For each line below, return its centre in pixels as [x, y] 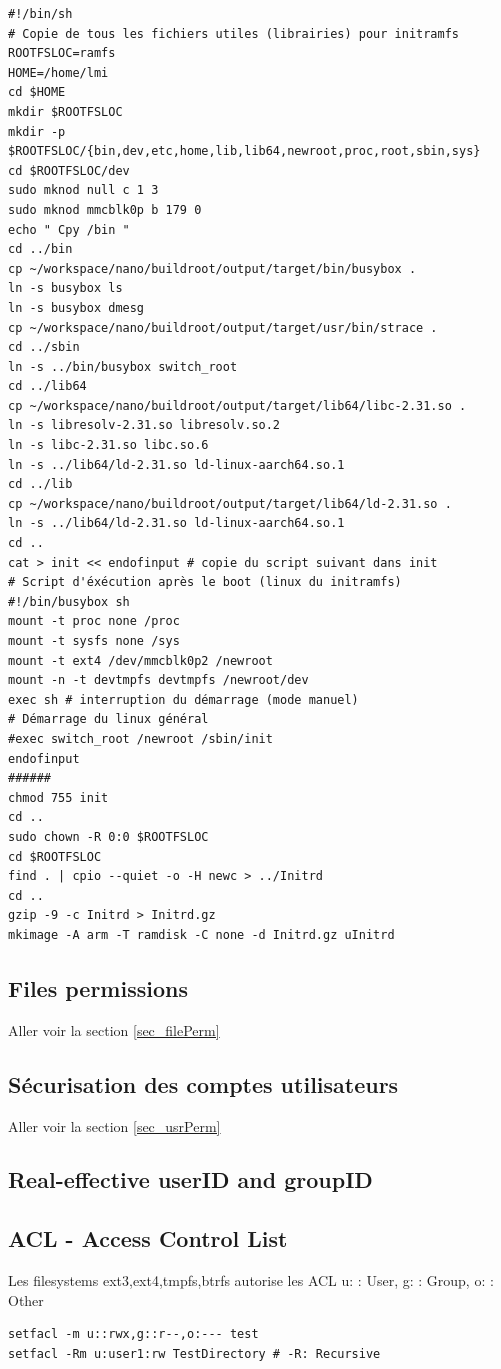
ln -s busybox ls [65, 288]
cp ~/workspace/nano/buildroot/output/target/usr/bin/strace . [223, 327]
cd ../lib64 [47, 386]
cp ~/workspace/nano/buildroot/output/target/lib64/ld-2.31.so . [230, 503]
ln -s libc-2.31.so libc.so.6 [108, 445]
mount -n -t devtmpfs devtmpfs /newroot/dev [158, 680]
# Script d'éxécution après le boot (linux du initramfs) [205, 582]
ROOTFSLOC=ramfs [62, 53]
